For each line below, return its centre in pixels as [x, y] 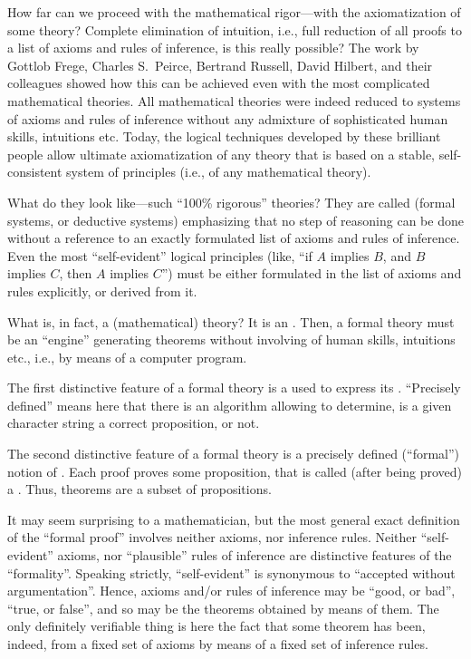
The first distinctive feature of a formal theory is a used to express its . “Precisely [234, 388]
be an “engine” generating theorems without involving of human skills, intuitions [231, 339]
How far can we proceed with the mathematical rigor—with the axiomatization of [234, 12]
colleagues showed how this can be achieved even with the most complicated [219, 83]
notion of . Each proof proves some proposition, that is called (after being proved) [235, 471]
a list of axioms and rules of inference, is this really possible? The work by [213, 48]
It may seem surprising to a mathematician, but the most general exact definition [234, 519]
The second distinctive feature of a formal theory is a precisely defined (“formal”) [234, 454]
